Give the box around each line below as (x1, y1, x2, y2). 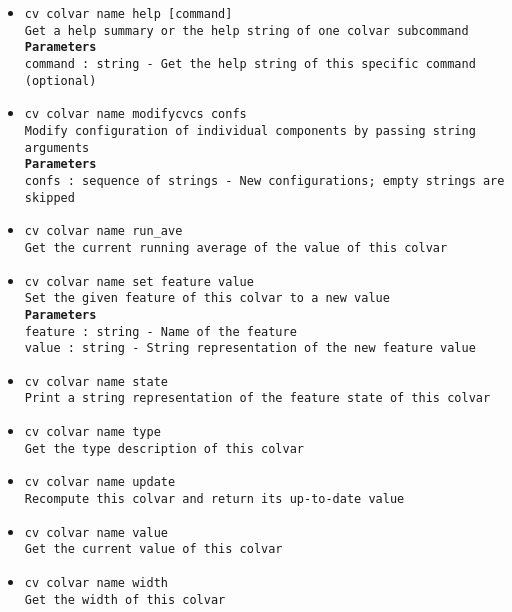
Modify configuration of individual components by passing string (24, 123, 476, 138)
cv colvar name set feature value (24, 274, 254, 289)
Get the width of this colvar (24, 592, 226, 607)
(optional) (24, 73, 97, 88)
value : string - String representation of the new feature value (24, 341, 476, 356)
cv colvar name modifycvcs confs (24, 107, 247, 122)
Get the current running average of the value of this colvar (24, 240, 448, 255)
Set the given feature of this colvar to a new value (24, 291, 390, 306)
